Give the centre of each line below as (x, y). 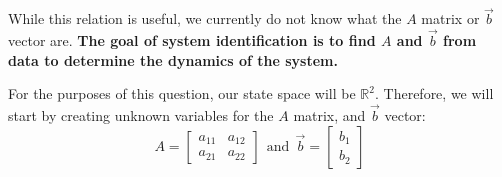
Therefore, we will (438, 93)
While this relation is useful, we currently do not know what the (205, 18)
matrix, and (329, 115)
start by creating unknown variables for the (141, 115)
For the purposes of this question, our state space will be (182, 93)
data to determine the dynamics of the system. (173, 59)
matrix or (450, 18)
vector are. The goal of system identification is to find (192, 40)
